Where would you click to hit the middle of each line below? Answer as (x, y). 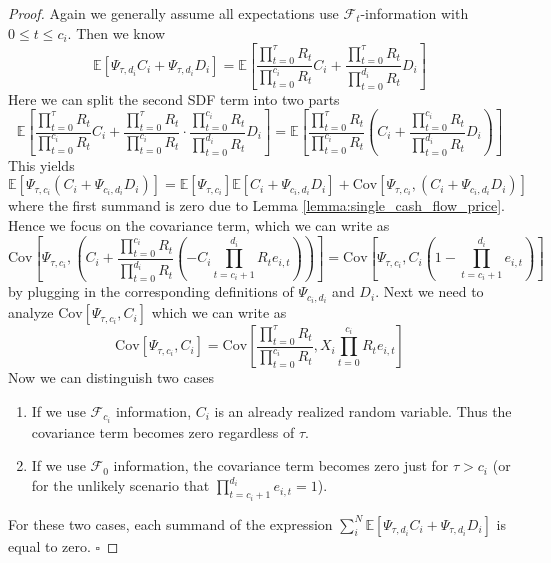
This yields (41, 164)
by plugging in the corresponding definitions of (151, 291)
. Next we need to (429, 291)
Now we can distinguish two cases (111, 377)
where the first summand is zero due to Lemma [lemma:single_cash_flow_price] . (256, 205)
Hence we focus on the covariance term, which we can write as (199, 224)
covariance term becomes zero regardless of (163, 431)
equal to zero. (49, 545)
